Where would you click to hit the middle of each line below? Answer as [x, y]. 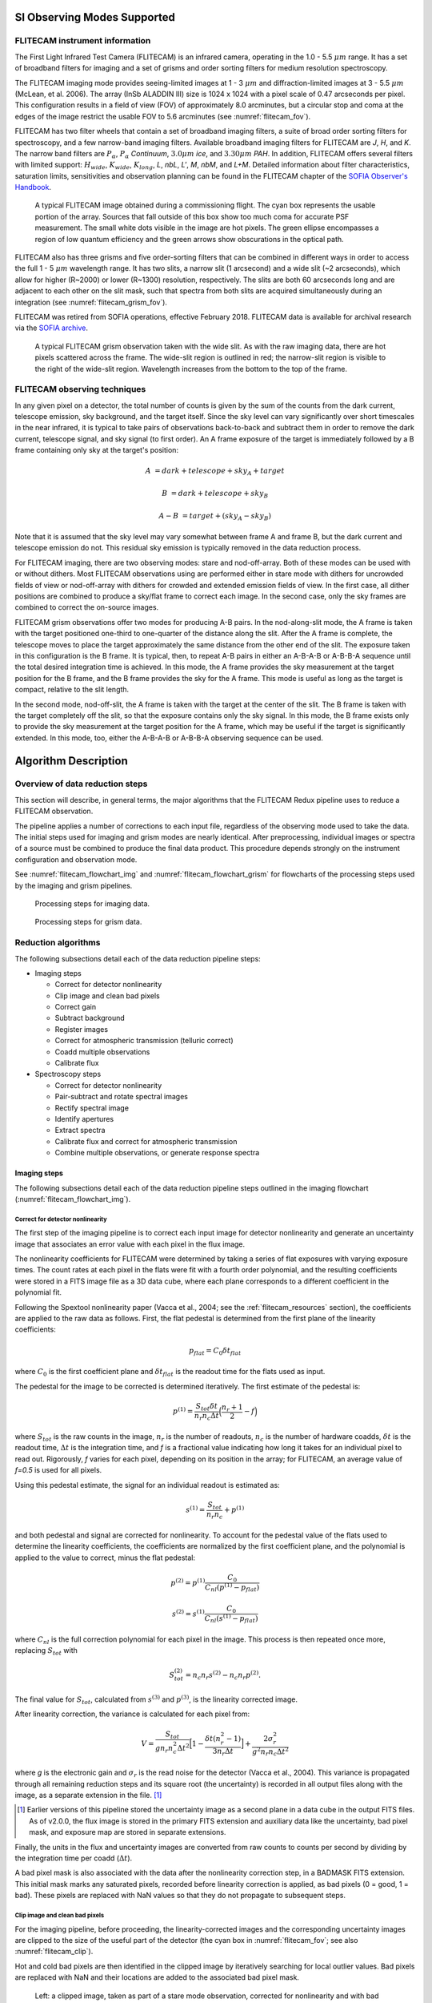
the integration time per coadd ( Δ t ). [74, 1858]
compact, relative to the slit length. [72, 690]
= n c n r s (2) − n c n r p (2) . [223, 1675]
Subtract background [90, 1018]
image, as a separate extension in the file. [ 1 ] [88, 1795]
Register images [81, 1029]
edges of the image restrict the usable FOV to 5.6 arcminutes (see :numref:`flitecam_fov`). [163, 116]
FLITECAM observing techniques [80, 389]
